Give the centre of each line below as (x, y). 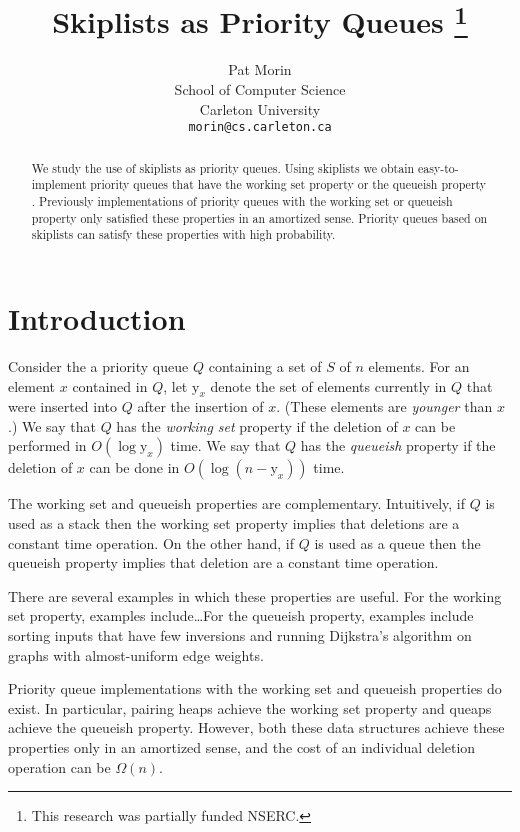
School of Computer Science (260, 89)
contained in (110, 385)
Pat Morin (260, 69)
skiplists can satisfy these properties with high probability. (183, 234)
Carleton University (260, 108)
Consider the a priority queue (98, 365)
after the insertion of (200, 406)
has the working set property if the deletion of (257, 425)
